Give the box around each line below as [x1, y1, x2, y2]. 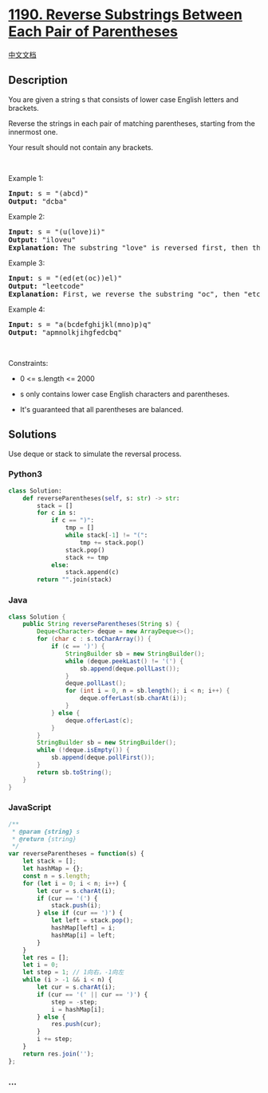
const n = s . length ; [22, 871, 91, 880]
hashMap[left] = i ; [50, 924, 116, 932]
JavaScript [8, 802, 52, 813]
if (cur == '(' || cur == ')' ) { [37, 990, 148, 998]
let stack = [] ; [22, 857, 77, 866]
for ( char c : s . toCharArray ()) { [37, 635, 152, 643]
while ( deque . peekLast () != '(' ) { [65, 657, 183, 665]
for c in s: [37, 509, 77, 517]
